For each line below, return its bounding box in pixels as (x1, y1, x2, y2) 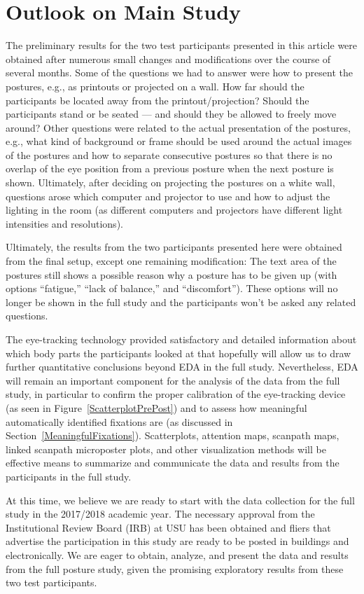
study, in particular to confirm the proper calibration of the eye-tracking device (6, 387, 346, 401)
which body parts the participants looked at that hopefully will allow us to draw (6, 345, 351, 360)
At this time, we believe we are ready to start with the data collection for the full (6, 492, 355, 507)
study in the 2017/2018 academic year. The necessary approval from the (6, 506, 315, 521)
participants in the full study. (6, 469, 132, 483)
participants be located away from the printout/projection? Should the (6, 92, 309, 107)
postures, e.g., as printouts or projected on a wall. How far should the (6, 78, 304, 93)
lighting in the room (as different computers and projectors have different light (6, 202, 343, 217)
